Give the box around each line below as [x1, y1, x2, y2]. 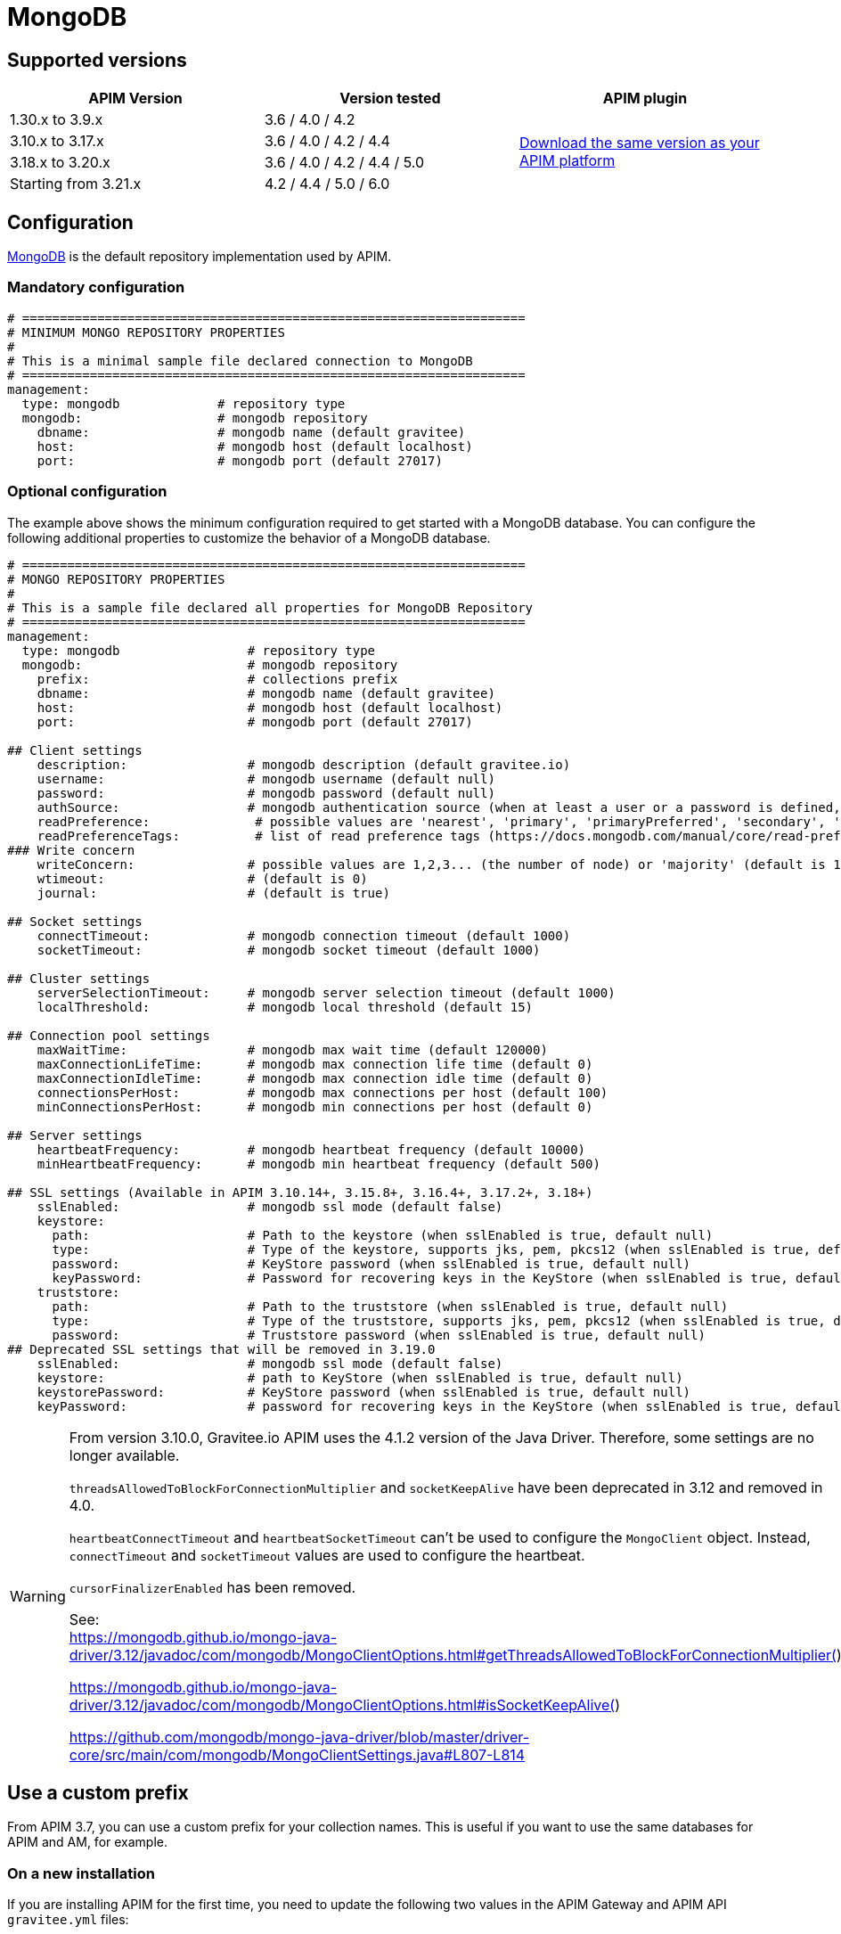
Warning [10, 1586, 66, 1605]
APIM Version [88, 89, 183, 108]
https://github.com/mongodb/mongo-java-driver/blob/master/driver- [69, 1727, 530, 1746]
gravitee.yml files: [7, 1912, 129, 1928]
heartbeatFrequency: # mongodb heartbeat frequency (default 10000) [37, 1142, 586, 1157]
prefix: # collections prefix [37, 671, 398, 686]
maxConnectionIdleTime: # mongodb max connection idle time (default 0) [37, 1070, 593, 1086]
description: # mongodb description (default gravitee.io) [37, 757, 571, 772]
